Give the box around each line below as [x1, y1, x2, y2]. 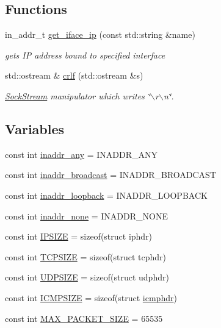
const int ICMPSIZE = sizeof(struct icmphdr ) [5, 291, 177, 304]
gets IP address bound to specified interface [5, 48, 165, 61]
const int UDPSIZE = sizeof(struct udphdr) [5, 271, 169, 283]
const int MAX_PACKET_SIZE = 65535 [5, 312, 163, 324]
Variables [5, 119, 65, 138]
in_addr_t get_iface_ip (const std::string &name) [5, 28, 195, 41]
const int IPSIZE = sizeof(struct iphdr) [5, 230, 153, 243]
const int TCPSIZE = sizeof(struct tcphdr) [5, 250, 167, 263]
